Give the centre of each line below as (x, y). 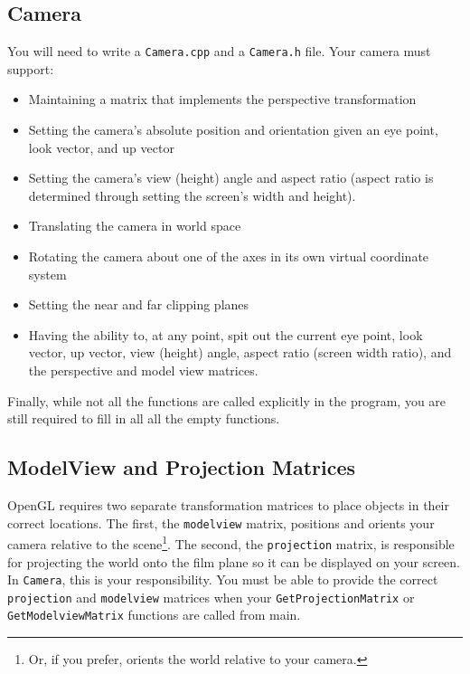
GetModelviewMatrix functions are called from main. (154, 615)
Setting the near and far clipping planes (139, 304)
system (47, 274)
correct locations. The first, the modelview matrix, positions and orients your (221, 522)
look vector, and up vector (101, 147)
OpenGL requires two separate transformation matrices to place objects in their (228, 504)
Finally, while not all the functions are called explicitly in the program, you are (227, 400)
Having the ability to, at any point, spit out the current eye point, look (226, 334)
